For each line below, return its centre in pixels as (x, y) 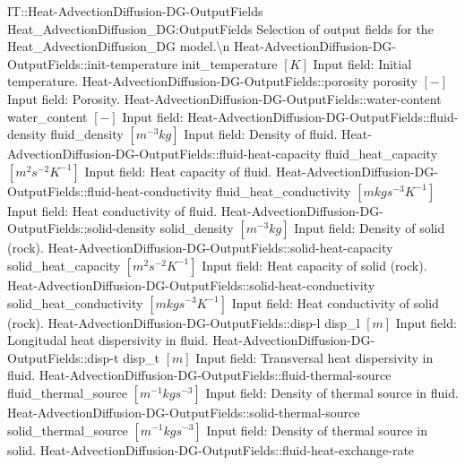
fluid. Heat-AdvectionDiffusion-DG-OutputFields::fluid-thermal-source (199, 375)
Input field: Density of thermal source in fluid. (332, 392)
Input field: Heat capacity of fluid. (178, 171)
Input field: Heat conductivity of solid (335, 302)
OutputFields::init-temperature (93, 63)
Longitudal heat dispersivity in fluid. (108, 340)
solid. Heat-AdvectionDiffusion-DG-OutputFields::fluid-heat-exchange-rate (211, 449)
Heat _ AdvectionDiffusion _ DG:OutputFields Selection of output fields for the (220, 28)
